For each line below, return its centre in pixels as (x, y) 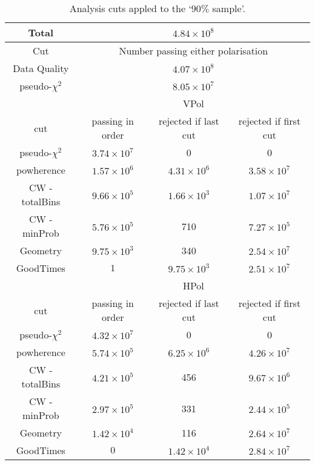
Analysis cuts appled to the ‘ (130, 8)
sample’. (229, 8)
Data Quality (41, 68)
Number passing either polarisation (194, 51)
